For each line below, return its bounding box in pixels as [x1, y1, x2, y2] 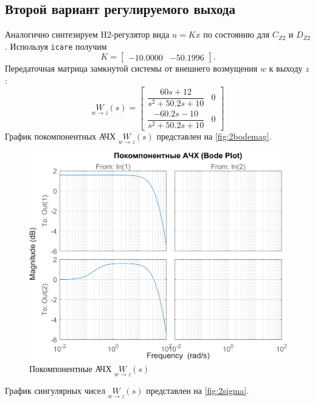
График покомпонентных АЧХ [5, 129, 116, 142]
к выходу [269, 62, 303, 75]
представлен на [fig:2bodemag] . [156, 129, 272, 142]
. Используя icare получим [5, 39, 107, 52]
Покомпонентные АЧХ [29, 362, 112, 375]
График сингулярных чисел [5, 384, 105, 397]
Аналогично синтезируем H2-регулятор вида [5, 28, 170, 41]
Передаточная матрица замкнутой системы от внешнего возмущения [5, 62, 258, 75]
